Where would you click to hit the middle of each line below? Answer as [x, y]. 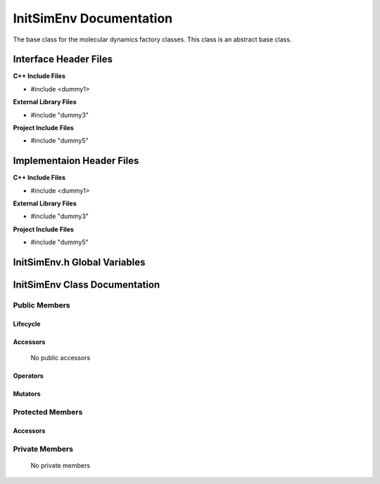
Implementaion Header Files [76, 161]
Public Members [42, 305]
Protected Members [48, 412]
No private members [61, 465]
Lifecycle [27, 324]
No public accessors [61, 358]
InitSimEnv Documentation [93, 18]
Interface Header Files [63, 59]
